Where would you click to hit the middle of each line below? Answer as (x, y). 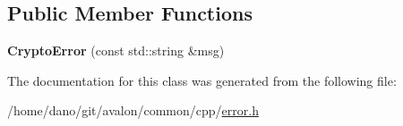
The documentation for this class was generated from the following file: (202, 80)
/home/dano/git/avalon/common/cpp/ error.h (133, 110)
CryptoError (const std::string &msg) (116, 50)
